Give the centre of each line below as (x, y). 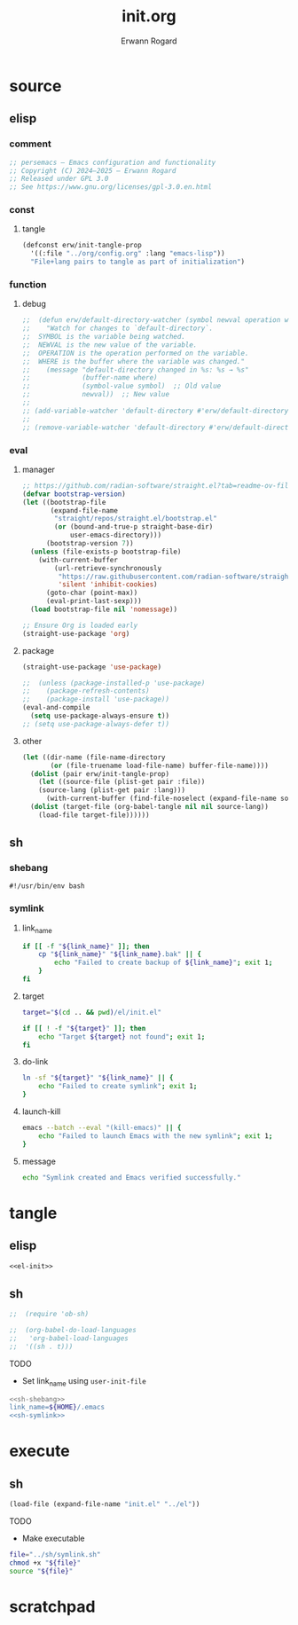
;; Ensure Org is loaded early (80, 625)
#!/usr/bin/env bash (47, 886)
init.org (149, 16)
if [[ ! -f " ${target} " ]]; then (84, 1028)
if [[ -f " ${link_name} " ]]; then (86, 946)
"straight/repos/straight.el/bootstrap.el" (136, 519)
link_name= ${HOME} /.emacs (57, 1408)
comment (30, 144)
